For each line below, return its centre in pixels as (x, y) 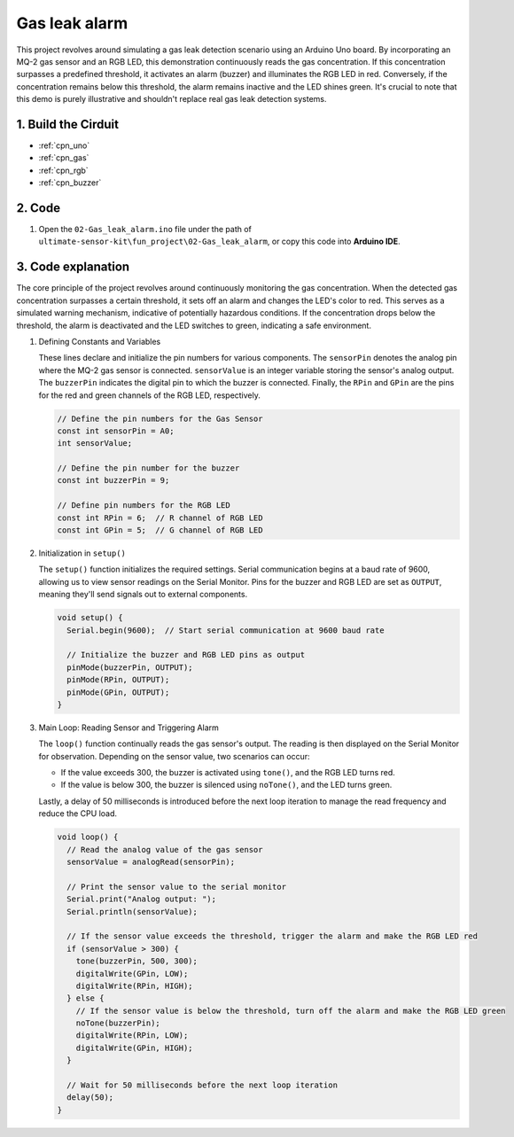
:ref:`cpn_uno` (64, 145)
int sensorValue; (95, 444)
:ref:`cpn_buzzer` (70, 183)
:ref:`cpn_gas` (64, 158)
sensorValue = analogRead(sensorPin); (151, 861)
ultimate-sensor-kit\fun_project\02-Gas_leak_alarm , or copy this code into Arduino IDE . (219, 241)
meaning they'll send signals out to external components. (143, 595)
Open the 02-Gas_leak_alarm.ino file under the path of (145, 230)
